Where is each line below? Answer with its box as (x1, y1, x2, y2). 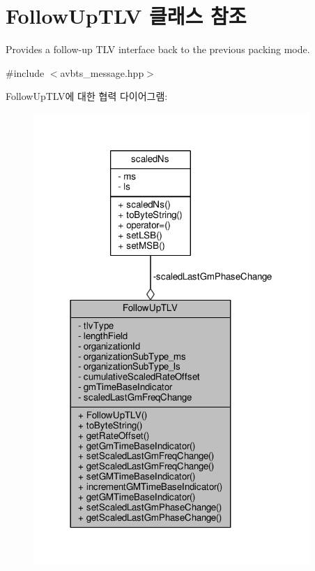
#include (6, 65, 45, 80)
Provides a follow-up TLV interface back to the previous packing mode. (6, 42, 310, 57)
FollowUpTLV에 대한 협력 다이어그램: (6, 89, 168, 103)
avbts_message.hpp (60, 65, 144, 80)
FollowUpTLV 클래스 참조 (6, 1, 247, 30)
